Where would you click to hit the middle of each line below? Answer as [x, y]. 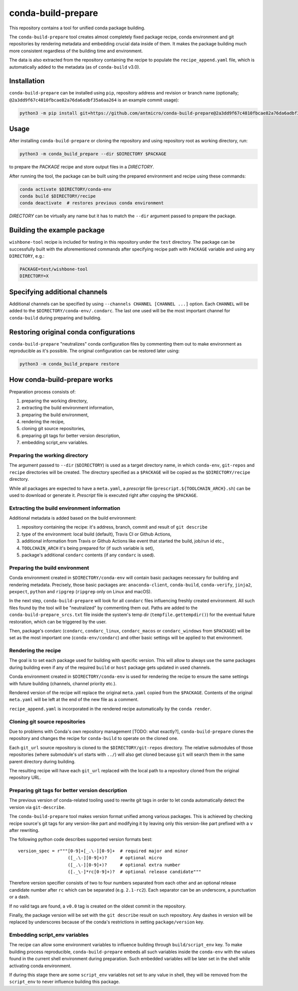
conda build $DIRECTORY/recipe [58, 196]
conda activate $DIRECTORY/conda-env [66, 189]
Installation [27, 81]
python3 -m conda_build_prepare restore [69, 364]
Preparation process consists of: [42, 392]
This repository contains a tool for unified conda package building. [77, 28]
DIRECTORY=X [34, 276]
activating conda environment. [40, 966]
